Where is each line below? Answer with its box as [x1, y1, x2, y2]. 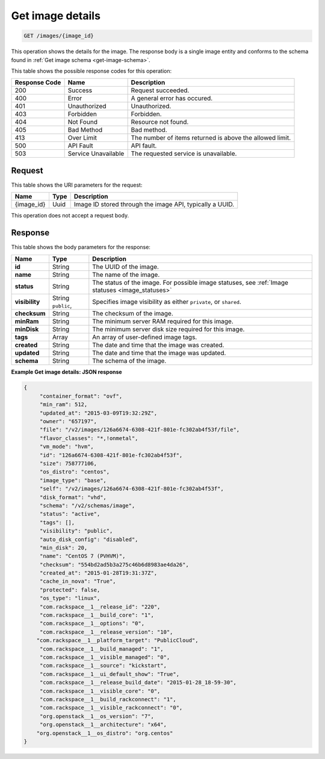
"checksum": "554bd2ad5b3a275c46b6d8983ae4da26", [39, 561, 189, 568]
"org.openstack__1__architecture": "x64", [39, 721, 167, 728]
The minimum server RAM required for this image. [92, 317, 234, 325]
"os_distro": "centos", [39, 468, 110, 476]
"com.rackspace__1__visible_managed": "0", [39, 654, 170, 660]
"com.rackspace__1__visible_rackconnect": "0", [39, 704, 183, 711]
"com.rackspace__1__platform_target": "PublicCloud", [36, 637, 199, 644]
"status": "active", [39, 510, 101, 518]
